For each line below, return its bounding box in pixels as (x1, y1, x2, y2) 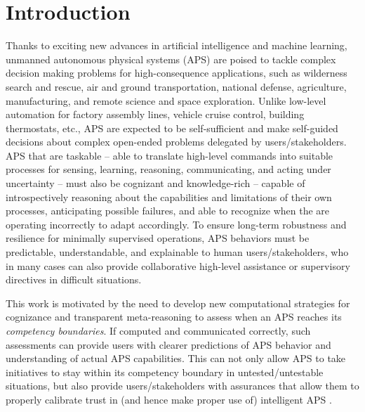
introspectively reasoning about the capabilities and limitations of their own (6, 189, 332, 204)
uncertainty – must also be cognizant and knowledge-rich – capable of (6, 176, 305, 191)
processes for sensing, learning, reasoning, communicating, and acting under (6, 162, 331, 176)
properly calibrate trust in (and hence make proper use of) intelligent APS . (6, 392, 332, 406)
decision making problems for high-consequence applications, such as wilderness (6, 65, 347, 80)
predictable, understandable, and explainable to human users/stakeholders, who (6, 245, 349, 259)
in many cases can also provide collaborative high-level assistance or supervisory (6, 258, 350, 273)
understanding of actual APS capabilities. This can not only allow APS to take (6, 351, 346, 366)
